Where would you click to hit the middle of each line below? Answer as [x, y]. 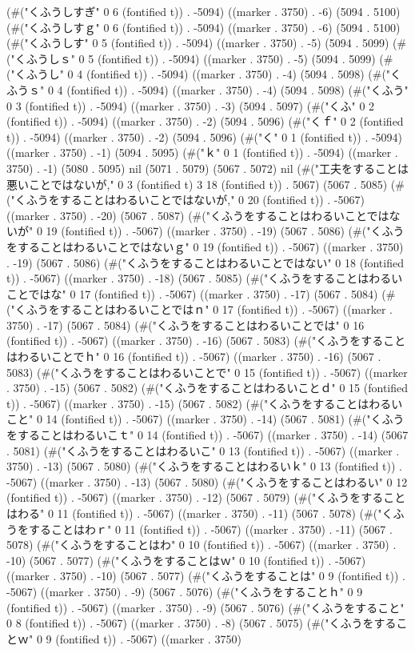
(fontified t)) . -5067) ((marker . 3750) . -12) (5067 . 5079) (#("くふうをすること [206, 497]
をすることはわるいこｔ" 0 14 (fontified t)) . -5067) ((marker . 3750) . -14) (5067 [207, 435]
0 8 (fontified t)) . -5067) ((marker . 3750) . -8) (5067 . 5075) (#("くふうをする [202, 623]
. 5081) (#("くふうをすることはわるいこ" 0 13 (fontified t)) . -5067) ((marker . [203, 450]
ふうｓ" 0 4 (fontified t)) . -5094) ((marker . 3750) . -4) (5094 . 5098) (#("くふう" [207, 89]
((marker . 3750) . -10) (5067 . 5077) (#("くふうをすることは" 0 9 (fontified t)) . [206, 576]
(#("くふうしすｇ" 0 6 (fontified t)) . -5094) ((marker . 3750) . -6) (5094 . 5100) [204, 27]
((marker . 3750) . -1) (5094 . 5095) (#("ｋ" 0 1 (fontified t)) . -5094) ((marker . [202, 152]
